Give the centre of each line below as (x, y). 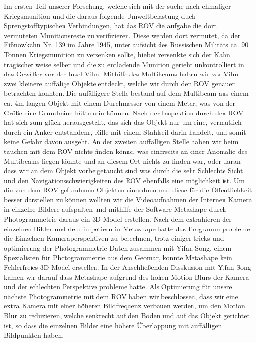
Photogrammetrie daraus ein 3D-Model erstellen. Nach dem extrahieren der (118, 219)
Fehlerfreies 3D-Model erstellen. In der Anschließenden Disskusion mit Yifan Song (128, 267)
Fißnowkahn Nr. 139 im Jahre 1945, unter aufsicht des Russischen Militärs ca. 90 (126, 45)
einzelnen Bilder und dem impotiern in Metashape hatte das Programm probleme (127, 228)
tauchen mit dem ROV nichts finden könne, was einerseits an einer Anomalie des (126, 151)
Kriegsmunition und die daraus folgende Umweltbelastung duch (100, 16)
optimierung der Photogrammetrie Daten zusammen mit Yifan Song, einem (118, 248)
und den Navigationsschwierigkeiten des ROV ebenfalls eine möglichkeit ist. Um (125, 180)
